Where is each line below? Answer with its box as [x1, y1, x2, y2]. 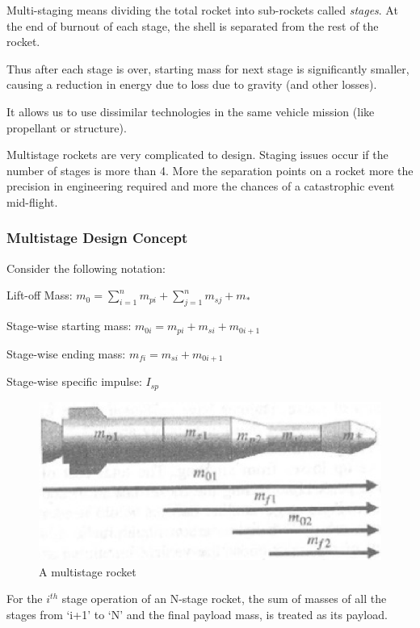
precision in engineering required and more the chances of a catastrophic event [6, 178, 395, 195]
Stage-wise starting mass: [6, 317, 132, 334]
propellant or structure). [6, 119, 127, 136]
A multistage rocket [39, 563, 136, 580]
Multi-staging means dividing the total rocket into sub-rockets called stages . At [6, 2, 398, 18]
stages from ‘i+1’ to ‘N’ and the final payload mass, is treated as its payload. [6, 606, 388, 623]
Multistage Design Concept [6, 228, 188, 248]
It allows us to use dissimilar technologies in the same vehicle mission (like [6, 103, 375, 119]
